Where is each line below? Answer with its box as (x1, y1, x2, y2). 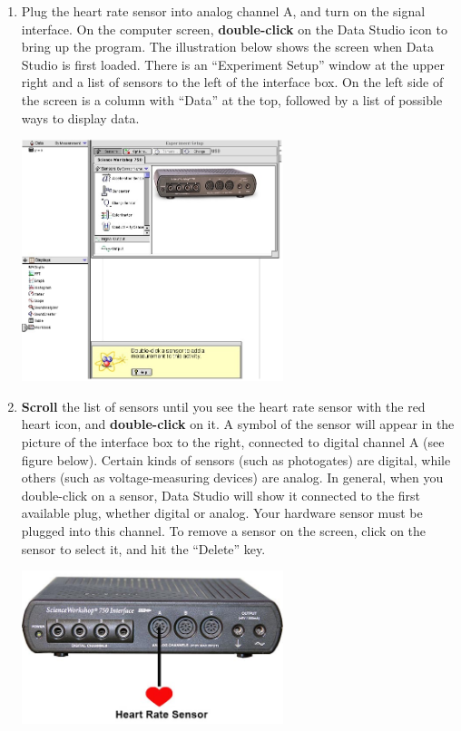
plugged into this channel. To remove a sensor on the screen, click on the (21, 521, 427, 541)
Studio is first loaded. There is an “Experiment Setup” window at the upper (21, 54, 445, 73)
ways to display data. (21, 108, 140, 127)
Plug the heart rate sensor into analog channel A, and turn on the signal (21, 2, 426, 20)
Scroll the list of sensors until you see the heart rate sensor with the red (21, 396, 426, 415)
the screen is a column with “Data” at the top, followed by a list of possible (21, 90, 443, 109)
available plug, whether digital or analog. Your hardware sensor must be (21, 503, 423, 522)
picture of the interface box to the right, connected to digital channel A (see (21, 433, 445, 452)
